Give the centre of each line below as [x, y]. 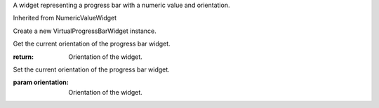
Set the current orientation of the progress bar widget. [91, 69]
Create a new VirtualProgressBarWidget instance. [85, 31]
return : [24, 57]
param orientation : [41, 82]
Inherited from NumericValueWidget [65, 18]
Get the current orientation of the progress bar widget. [92, 44]
